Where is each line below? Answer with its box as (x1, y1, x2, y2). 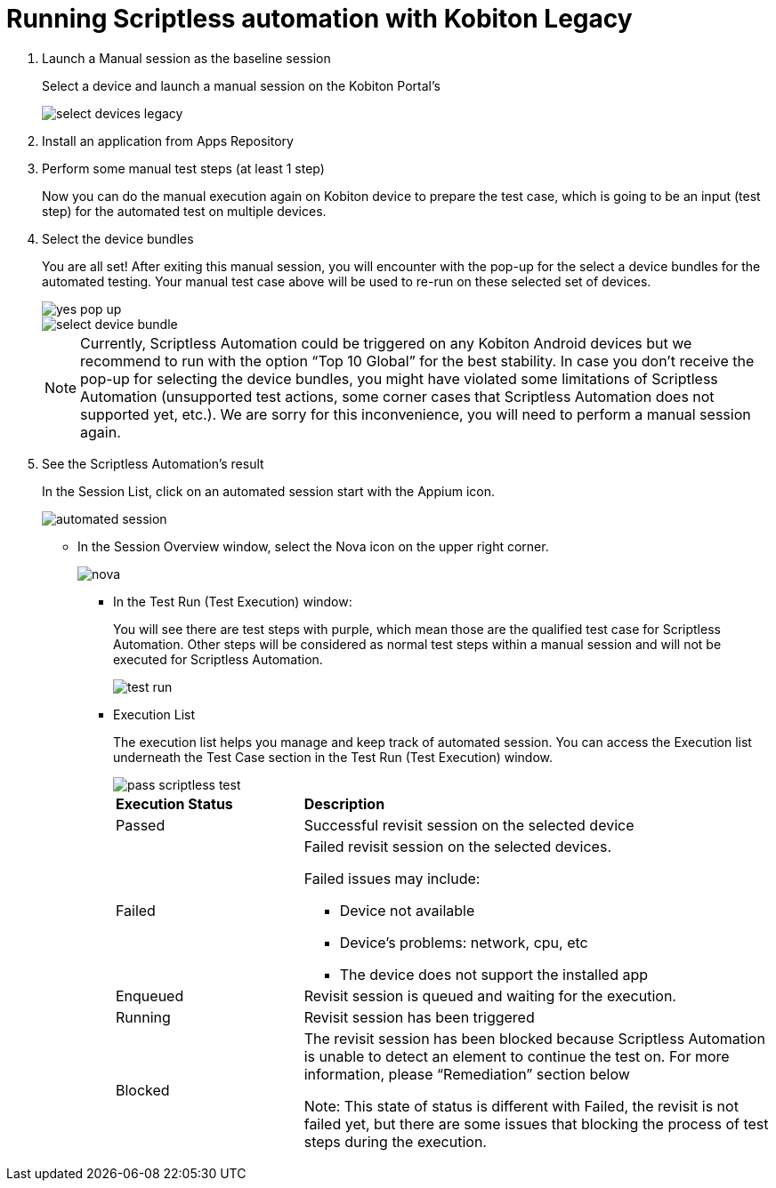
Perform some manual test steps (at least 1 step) (42, 160, 325, 176)
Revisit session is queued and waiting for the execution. (303, 986, 676, 1005)
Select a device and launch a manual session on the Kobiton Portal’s (42, 77, 441, 93)
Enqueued (116, 986, 184, 1005)
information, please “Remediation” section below (303, 1064, 630, 1083)
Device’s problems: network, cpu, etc (339, 933, 588, 951)
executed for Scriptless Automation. (113, 651, 323, 667)
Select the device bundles (42, 230, 194, 246)
